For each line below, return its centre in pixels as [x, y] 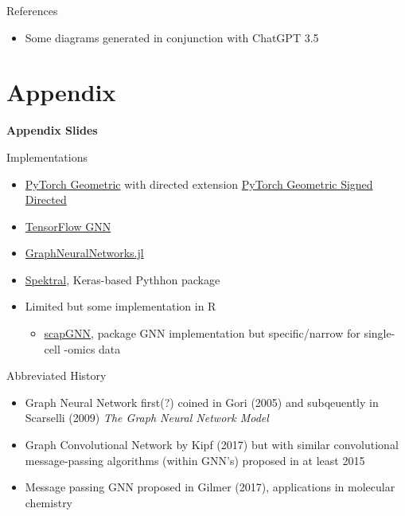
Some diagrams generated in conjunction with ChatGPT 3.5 [172, 37]
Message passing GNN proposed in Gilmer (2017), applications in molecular [210, 487]
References [32, 10]
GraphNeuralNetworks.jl [84, 253]
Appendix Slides [52, 130]
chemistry [49, 502]
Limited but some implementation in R [121, 306]
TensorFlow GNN [68, 226]
